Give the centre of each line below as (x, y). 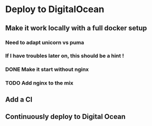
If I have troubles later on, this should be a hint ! (65, 56)
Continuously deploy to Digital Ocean (65, 117)
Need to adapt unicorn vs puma (45, 43)
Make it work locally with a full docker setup (76, 28)
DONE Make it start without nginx (47, 69)
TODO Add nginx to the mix (39, 83)
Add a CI (19, 99)
